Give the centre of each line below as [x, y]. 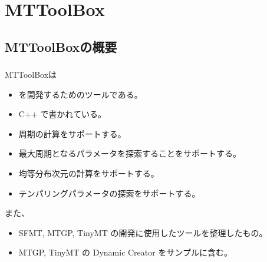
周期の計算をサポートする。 [72, 133]
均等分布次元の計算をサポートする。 [89, 173]
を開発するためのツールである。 [80, 94]
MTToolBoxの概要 [61, 46]
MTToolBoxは [31, 74]
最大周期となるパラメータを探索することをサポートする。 [130, 153]
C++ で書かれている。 [62, 114]
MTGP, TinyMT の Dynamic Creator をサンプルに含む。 [126, 252]
